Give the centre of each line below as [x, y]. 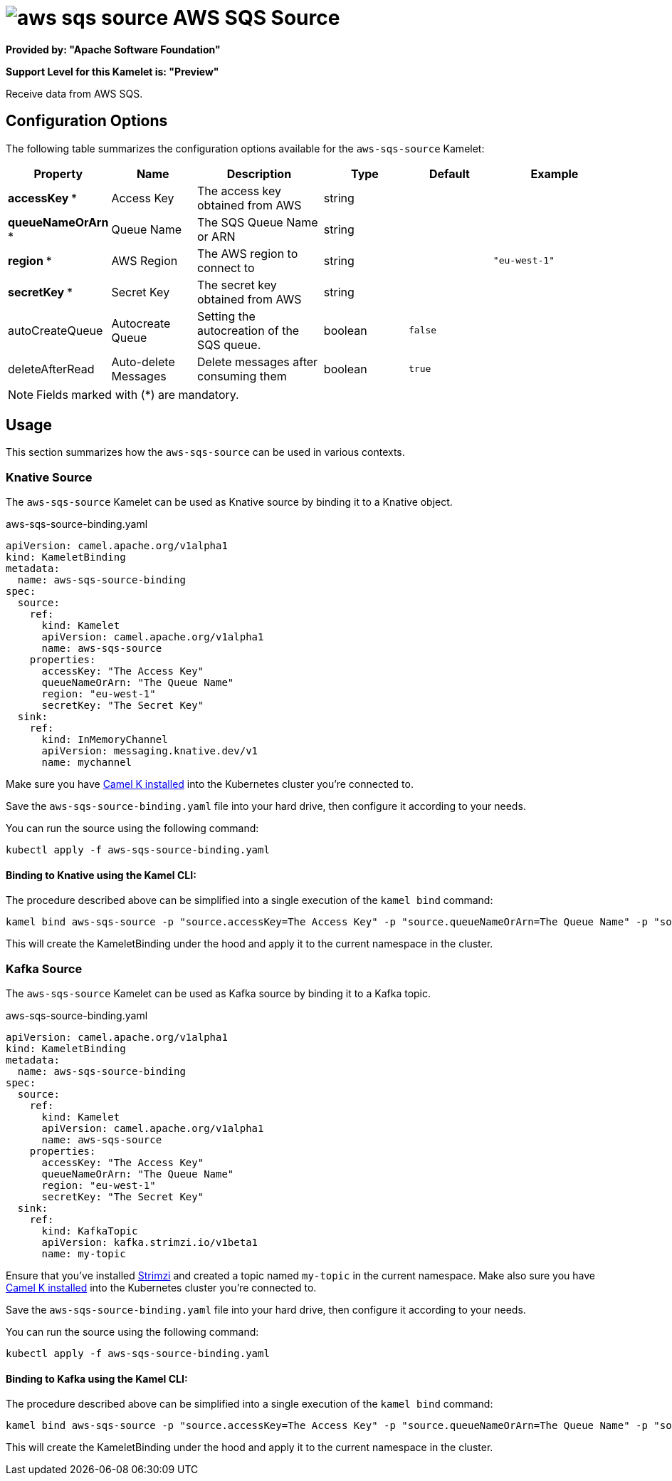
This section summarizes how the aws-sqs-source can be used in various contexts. [205, 452]
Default [450, 173]
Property [58, 173]
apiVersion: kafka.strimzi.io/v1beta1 [150, 1243]
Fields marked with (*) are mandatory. [138, 394]
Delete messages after [257, 362]
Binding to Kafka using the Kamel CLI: [97, 1378]
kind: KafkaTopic [90, 1231]
